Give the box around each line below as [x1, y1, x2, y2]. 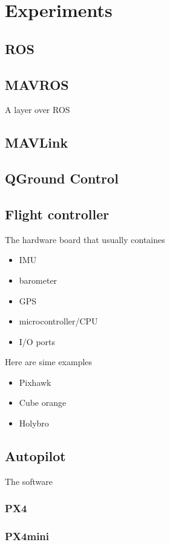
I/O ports [19, 335, 56, 348]
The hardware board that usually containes [5, 233, 165, 245]
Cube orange [19, 396, 67, 409]
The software [5, 475, 53, 487]
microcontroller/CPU [19, 315, 98, 327]
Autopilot [5, 447, 66, 465]
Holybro [19, 417, 49, 430]
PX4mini [5, 529, 50, 544]
